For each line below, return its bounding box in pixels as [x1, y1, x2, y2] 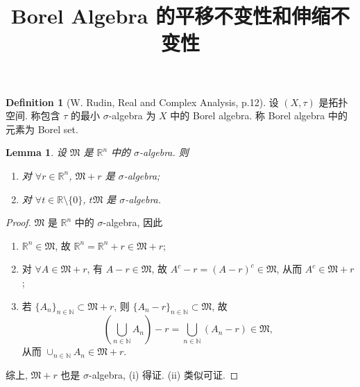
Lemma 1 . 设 [6, 145, 67, 160]
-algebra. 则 [139, 145, 189, 160]
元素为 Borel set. [6, 121, 78, 136]
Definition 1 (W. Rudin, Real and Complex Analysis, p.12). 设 [6, 94, 279, 109]
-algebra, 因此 [103, 215, 163, 230]
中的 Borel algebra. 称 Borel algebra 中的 [170, 108, 348, 123]
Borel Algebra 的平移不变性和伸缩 [10, 1, 331, 30]
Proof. [6, 215, 31, 230]
